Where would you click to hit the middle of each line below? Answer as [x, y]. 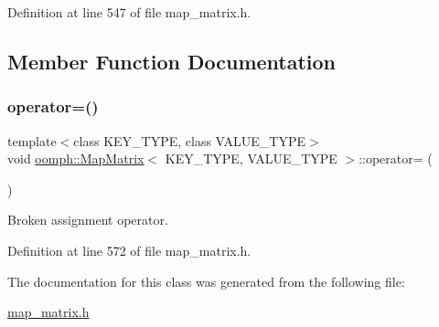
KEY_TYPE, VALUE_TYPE [251, 158]
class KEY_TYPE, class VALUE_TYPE [189, 140]
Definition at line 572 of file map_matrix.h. [129, 250]
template [32, 140]
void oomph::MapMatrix [76, 158]
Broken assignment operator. [88, 220]
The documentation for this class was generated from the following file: [206, 281]
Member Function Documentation [172, 61]
